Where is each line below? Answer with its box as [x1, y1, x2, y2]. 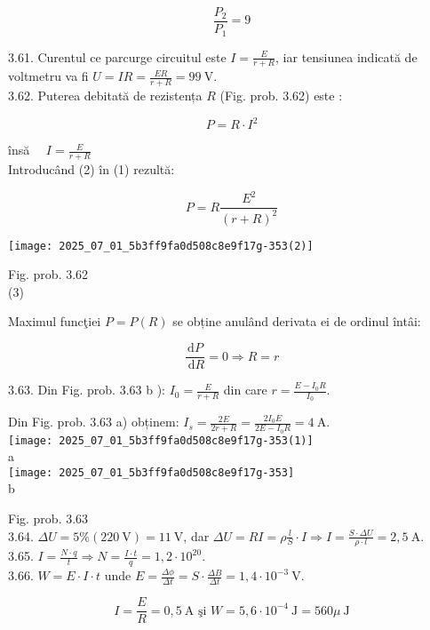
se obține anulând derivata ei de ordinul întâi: [172, 312, 421, 331]
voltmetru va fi [8, 67, 89, 85]
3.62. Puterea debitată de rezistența [8, 86, 203, 105]
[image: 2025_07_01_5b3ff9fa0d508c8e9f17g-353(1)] [8, 434, 314, 447]
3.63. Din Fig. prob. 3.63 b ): [8, 380, 166, 399]
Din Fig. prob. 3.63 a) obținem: [8, 412, 179, 431]
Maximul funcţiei [8, 312, 101, 331]
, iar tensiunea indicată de [275, 47, 418, 66]
